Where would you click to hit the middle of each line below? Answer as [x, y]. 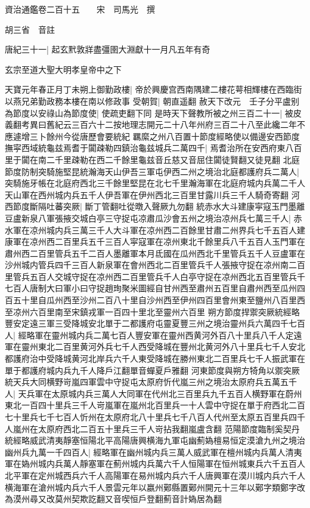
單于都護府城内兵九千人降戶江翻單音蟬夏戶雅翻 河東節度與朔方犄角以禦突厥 [152, 370]
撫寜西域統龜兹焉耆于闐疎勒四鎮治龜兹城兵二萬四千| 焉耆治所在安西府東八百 [154, 148]
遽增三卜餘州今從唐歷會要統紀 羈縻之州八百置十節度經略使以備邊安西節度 [156, 136]
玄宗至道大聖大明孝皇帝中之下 [63, 69]
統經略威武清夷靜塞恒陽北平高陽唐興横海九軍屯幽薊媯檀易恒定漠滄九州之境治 [155, 440]
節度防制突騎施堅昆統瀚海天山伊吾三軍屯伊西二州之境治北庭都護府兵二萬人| [152, 171]
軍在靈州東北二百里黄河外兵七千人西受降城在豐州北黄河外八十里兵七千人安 [151, 347]
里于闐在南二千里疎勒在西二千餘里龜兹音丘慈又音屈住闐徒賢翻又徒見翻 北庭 [152, 159]
